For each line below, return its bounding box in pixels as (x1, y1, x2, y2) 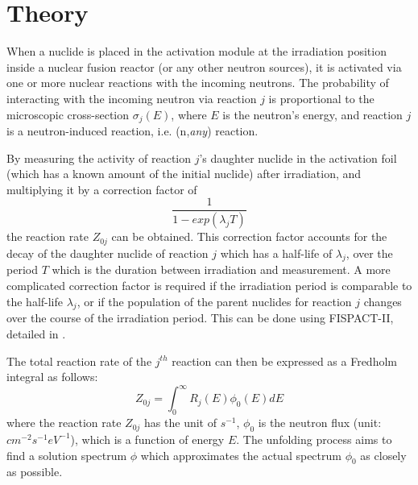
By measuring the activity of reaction (6, 149, 192, 166)
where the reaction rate (6, 414, 122, 431)
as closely (360, 446, 407, 463)
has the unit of (144, 414, 217, 431)
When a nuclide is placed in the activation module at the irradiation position (6, 43, 387, 60)
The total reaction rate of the (6, 352, 152, 369)
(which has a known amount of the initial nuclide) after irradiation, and (6, 165, 362, 182)
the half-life (6, 292, 64, 309)
